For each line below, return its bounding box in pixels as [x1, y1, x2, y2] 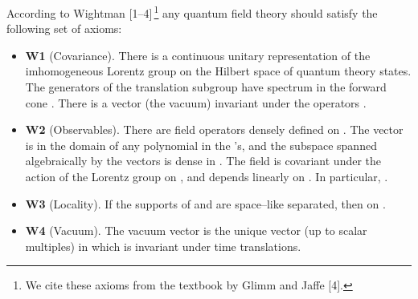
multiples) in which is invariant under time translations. [25, 237, 301, 254]
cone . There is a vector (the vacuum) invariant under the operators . [25, 94, 367, 111]
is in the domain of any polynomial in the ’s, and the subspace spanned [25, 136, 377, 153]
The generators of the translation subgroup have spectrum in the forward [25, 79, 387, 95]
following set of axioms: [6, 20, 122, 37]
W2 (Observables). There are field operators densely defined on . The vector [25, 121, 404, 138]
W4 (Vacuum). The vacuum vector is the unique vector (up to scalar [25, 222, 367, 239]
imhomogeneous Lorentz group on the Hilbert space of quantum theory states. [25, 63, 412, 79]
